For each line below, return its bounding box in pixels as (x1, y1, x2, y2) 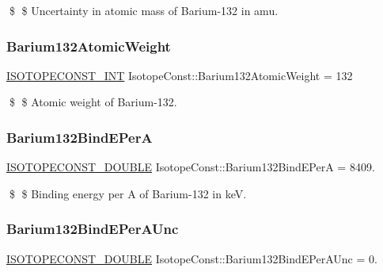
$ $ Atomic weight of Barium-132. (9, 94, 177, 110)
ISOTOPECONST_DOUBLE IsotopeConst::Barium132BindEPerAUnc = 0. (6, 250, 377, 266)
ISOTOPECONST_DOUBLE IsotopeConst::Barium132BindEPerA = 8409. (6, 159, 375, 175)
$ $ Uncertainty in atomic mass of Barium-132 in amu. (9, 2, 279, 18)
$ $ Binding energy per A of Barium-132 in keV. (9, 185, 247, 201)
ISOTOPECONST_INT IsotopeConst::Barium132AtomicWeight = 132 (6, 67, 353, 83)
